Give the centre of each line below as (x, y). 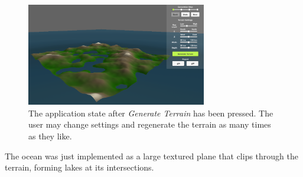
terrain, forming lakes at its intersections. (79, 167)
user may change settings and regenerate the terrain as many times (150, 124)
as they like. (50, 136)
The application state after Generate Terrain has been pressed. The (151, 113)
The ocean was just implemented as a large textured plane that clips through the (152, 156)
